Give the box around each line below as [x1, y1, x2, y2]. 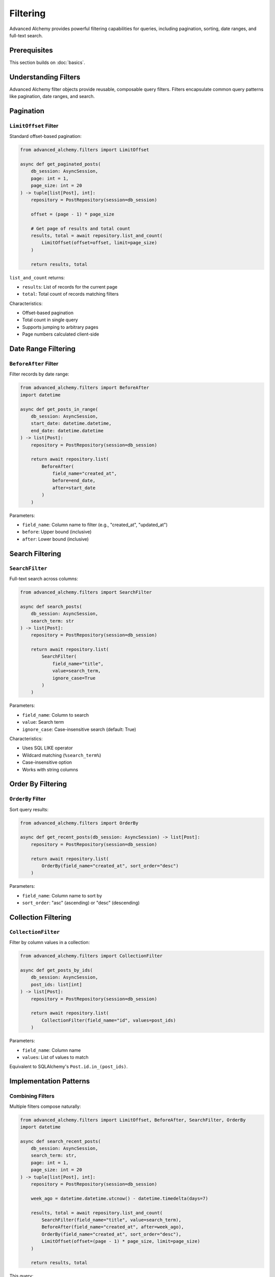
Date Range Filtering [9, 345, 76, 353]
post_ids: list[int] [31, 981, 82, 987]
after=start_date [52, 485, 96, 490]
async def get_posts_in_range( [20, 406, 99, 412]
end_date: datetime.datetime [31, 428, 104, 434]
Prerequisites [9, 46, 53, 55]
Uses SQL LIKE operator [22, 745, 73, 751]
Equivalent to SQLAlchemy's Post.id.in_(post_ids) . [9, 1063, 128, 1070]
